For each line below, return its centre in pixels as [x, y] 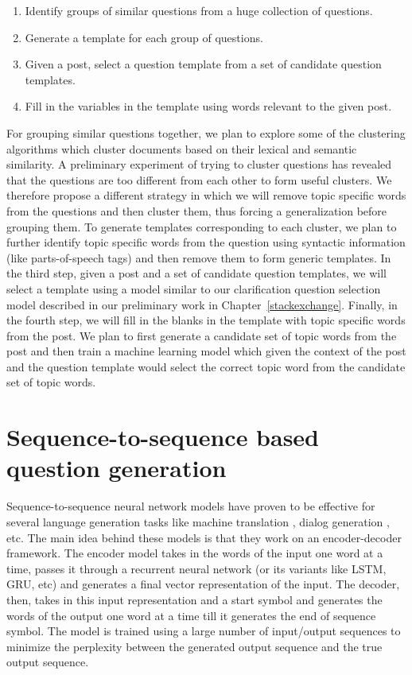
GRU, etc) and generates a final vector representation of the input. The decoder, [203, 584]
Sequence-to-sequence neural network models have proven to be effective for [191, 506]
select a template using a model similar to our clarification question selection [194, 288]
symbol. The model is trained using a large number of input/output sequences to [204, 631]
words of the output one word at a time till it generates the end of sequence [191, 615]
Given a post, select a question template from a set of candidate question [203, 64]
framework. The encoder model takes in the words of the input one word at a [195, 553]
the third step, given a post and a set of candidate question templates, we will [196, 273]
